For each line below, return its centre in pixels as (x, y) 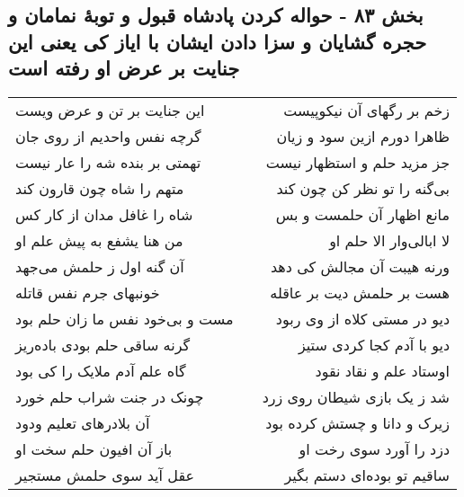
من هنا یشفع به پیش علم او (99, 240)
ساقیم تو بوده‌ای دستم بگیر (367, 475)
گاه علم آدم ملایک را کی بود (101, 370)
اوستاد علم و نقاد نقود (383, 370)
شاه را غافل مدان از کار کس (104, 214)
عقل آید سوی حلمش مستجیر (105, 475)
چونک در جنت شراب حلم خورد (110, 396)
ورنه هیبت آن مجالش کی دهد (360, 266)
